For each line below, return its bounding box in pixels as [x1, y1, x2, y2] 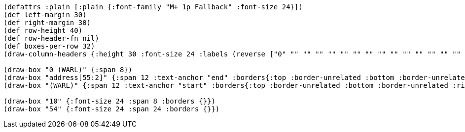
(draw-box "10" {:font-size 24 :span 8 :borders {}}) [3, 97, 215, 105]
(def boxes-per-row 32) [3, 42, 95, 50]
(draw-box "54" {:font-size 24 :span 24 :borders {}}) [3, 105, 220, 113]
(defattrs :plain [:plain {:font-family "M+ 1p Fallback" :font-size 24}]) [3, 3, 303, 11]
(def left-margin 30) [3, 11, 87, 19]
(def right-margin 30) [3, 19, 91, 26]
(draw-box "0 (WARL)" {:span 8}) [3, 66, 133, 74]
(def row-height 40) [3, 26, 83, 34]
